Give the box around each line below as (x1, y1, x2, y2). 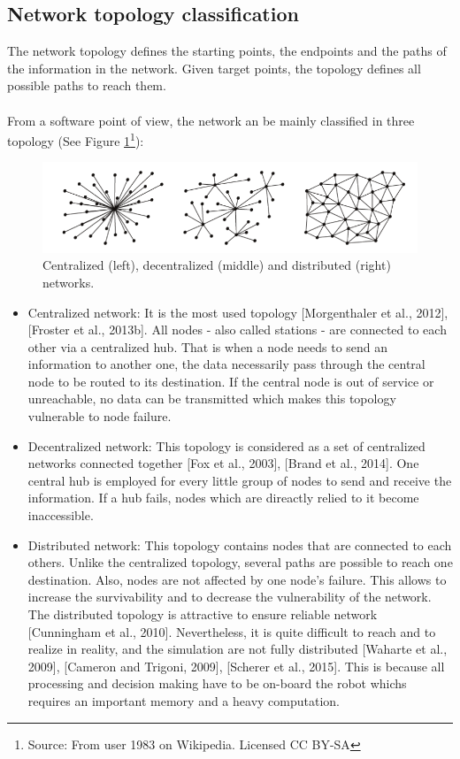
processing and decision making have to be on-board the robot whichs (27, 674, 407, 693)
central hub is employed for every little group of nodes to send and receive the (27, 471, 452, 489)
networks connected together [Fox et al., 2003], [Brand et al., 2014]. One (27, 454, 419, 472)
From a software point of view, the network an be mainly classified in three (7, 111, 415, 129)
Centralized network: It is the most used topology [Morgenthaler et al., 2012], (27, 303, 448, 321)
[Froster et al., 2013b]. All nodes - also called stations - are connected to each (27, 320, 447, 339)
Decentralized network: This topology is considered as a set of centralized (27, 436, 425, 455)
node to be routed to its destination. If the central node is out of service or (27, 372, 434, 390)
